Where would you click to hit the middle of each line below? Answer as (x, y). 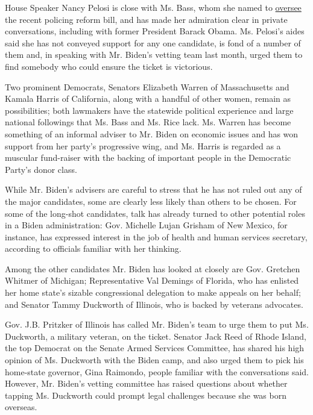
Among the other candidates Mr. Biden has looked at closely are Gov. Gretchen (153, 268)
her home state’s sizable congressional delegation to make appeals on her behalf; (153, 292)
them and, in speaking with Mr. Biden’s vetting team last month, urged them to (154, 55)
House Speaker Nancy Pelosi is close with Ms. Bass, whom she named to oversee (153, 7)
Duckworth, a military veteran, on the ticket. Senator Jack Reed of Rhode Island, (156, 336)
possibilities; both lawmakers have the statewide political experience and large (149, 110)
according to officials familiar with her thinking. (93, 248)
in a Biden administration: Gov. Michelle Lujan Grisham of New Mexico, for (146, 225)
